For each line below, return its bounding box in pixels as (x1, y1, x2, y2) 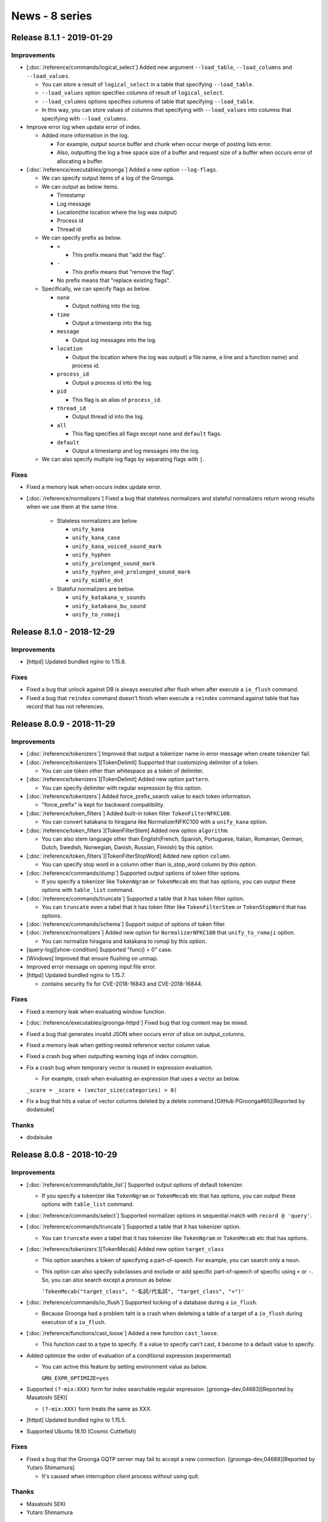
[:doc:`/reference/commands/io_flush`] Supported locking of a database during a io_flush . (26, 1299, 258, 1306)
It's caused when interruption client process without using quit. (41, 1472, 200, 1479)
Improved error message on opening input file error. (26, 963, 156, 970)
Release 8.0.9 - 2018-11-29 (11, 718, 115, 729)
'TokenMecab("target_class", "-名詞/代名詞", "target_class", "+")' (41, 1288, 245, 1295)
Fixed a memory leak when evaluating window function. (26, 1008, 166, 1015)
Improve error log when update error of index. (26, 124, 142, 131)
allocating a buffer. (56, 157, 104, 164)
